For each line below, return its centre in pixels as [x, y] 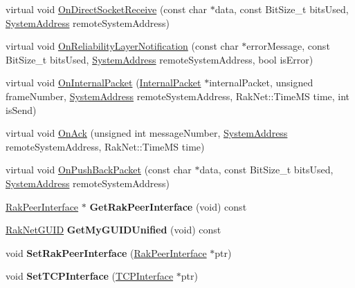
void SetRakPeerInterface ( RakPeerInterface [106, 252]
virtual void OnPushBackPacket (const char [99, 170]
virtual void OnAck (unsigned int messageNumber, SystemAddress [147, 133]
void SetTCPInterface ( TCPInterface [90, 276]
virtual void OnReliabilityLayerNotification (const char [122, 46]
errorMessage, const [288, 46]
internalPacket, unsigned [261, 83]
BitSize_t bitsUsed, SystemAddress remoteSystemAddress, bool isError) [160, 59]
